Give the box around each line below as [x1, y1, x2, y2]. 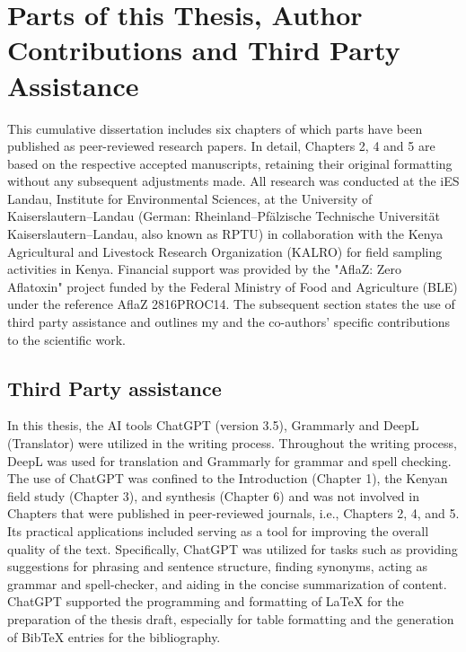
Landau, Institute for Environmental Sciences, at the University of [7, 189, 373, 207]
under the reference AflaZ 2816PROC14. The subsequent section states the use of [7, 295, 455, 313]
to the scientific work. [7, 330, 126, 348]
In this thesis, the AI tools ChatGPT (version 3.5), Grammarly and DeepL [7, 416, 419, 435]
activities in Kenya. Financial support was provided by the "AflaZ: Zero [7, 260, 402, 278]
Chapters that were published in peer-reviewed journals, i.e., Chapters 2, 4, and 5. [7, 504, 460, 523]
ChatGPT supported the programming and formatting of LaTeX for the [7, 592, 404, 611]
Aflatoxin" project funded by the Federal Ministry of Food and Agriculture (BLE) [7, 277, 458, 295]
